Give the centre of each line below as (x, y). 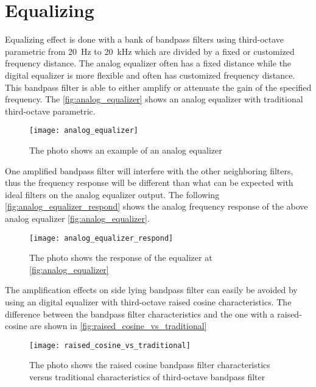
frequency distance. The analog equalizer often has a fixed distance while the (148, 63)
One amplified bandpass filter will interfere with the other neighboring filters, (149, 170)
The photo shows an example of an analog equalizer (126, 150)
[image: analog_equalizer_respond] (101, 238)
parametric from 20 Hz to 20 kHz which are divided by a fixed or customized (150, 51)
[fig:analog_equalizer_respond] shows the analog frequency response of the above (156, 206)
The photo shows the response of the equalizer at (121, 257)
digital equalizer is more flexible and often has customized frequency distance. (150, 75)
